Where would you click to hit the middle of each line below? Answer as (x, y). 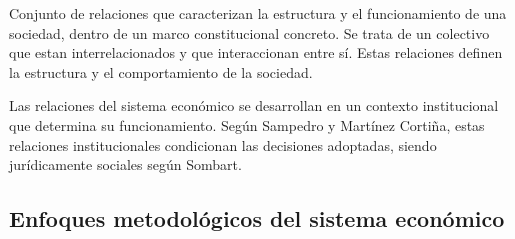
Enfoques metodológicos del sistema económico (257, 218)
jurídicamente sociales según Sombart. (125, 164)
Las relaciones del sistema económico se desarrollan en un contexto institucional (254, 105)
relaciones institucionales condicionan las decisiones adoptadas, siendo (223, 144)
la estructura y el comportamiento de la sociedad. (161, 71)
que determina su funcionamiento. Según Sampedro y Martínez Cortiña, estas (247, 124)
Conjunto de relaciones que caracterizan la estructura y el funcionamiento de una (258, 13)
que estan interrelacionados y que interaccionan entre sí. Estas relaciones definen (256, 52)
